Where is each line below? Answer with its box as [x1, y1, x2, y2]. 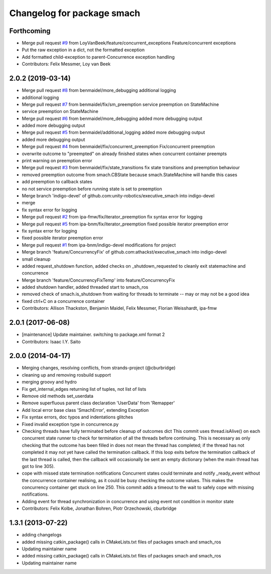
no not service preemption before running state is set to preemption [22, 186, 163, 192]
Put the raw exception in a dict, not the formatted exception [22, 47, 145, 53]
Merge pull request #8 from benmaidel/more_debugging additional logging [22, 87, 176, 93]
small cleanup [22, 256, 51, 262]
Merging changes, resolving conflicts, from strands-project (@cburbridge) [22, 365, 176, 371]
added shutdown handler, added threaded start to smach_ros [22, 284, 149, 290]
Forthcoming [9, 27, 51, 35]
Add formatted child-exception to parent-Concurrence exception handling [22, 54, 175, 60]
